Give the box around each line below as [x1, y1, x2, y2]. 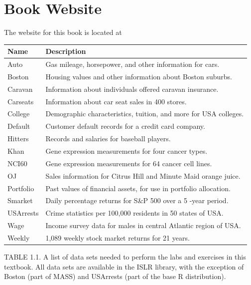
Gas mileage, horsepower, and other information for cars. [45, 59, 220, 69]
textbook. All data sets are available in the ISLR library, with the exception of [4, 261, 244, 272]
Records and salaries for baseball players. [45, 133, 171, 144]
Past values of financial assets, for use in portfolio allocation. [45, 183, 231, 193]
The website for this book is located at [4, 27, 122, 37]
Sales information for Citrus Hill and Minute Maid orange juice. [45, 170, 241, 181]
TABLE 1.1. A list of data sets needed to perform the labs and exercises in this [4, 251, 246, 262]
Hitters [7, 133, 29, 144]
